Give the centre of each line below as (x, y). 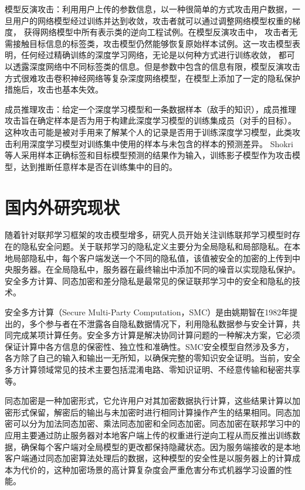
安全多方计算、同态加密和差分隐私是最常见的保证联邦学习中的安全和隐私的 (148, 280)
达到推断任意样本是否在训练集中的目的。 (99, 166)
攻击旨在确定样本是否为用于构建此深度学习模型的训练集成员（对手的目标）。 (150, 120)
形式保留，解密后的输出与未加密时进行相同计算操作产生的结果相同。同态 (152, 412)
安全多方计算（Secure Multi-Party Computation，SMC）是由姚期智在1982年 (147, 312)
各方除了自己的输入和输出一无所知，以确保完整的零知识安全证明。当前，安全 (152, 358)
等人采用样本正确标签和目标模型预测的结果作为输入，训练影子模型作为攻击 (148, 155)
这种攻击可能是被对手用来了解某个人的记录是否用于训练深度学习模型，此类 (148, 132)
